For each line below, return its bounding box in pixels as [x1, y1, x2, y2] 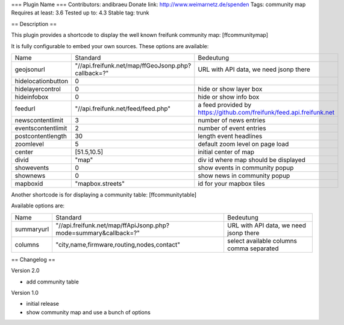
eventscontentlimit [14, 124, 67, 132]
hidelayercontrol [14, 84, 61, 93]
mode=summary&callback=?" [55, 229, 140, 237]
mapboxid [14, 179, 43, 188]
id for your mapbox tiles [198, 179, 265, 188]
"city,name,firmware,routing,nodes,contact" [55, 240, 181, 248]
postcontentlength [14, 131, 67, 140]
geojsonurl [14, 65, 45, 74]
